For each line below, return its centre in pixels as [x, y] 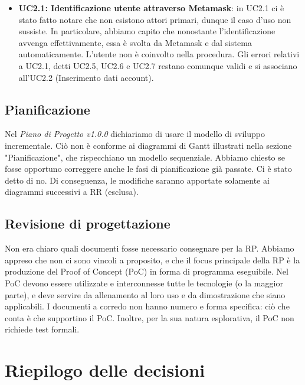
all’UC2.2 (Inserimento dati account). [86, 77]
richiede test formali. [42, 329]
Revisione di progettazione [88, 224]
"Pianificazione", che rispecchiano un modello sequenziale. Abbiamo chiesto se [145, 157]
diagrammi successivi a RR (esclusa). [72, 192]
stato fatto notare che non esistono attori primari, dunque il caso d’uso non [155, 19]
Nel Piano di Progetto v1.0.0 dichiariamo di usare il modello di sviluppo [135, 134]
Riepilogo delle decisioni [105, 370]
